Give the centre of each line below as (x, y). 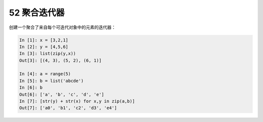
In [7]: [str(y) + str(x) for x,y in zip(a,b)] (77, 101)
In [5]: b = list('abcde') (51, 81)
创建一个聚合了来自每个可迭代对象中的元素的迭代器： (62, 27)
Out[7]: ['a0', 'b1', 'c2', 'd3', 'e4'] (68, 108)
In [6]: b (31, 88)
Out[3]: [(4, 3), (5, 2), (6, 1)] (60, 60)
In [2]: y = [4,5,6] (44, 47)
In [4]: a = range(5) (45, 74)
